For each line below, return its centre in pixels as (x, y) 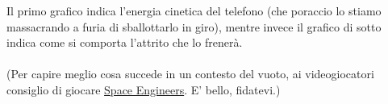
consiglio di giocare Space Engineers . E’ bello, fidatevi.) (144, 89)
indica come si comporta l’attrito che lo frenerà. (125, 42)
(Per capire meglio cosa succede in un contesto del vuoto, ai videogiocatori (190, 74)
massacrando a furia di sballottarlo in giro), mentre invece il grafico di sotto (194, 26)
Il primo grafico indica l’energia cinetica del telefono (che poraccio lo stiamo (194, 10)
